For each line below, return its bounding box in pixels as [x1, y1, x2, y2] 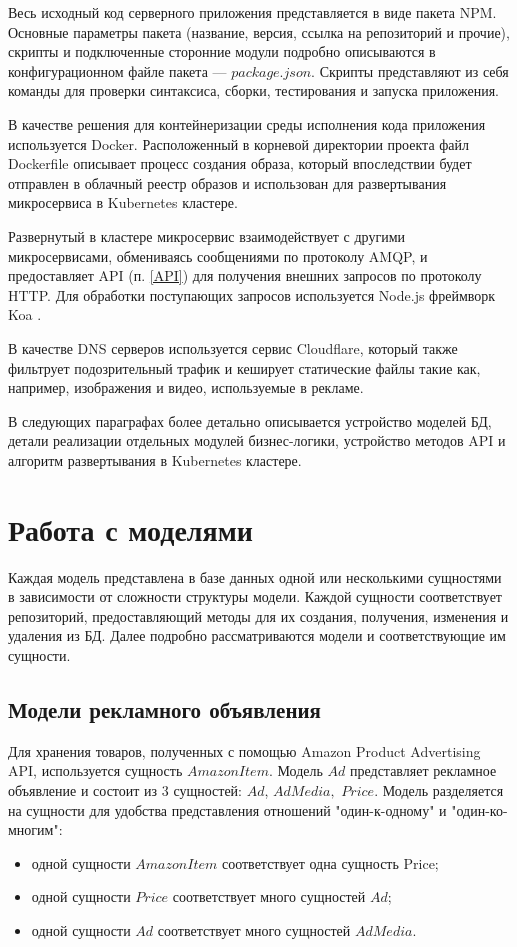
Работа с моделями [8, 508, 253, 549]
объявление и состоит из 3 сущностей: [8, 779, 243, 800]
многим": [8, 819, 63, 840]
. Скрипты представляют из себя [311, 60, 509, 81]
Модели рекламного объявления [8, 693, 321, 724]
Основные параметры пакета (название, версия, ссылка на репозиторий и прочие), [8, 21, 510, 42]
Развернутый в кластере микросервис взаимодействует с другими [8, 225, 406, 246]
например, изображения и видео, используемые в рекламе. [8, 377, 364, 398]
